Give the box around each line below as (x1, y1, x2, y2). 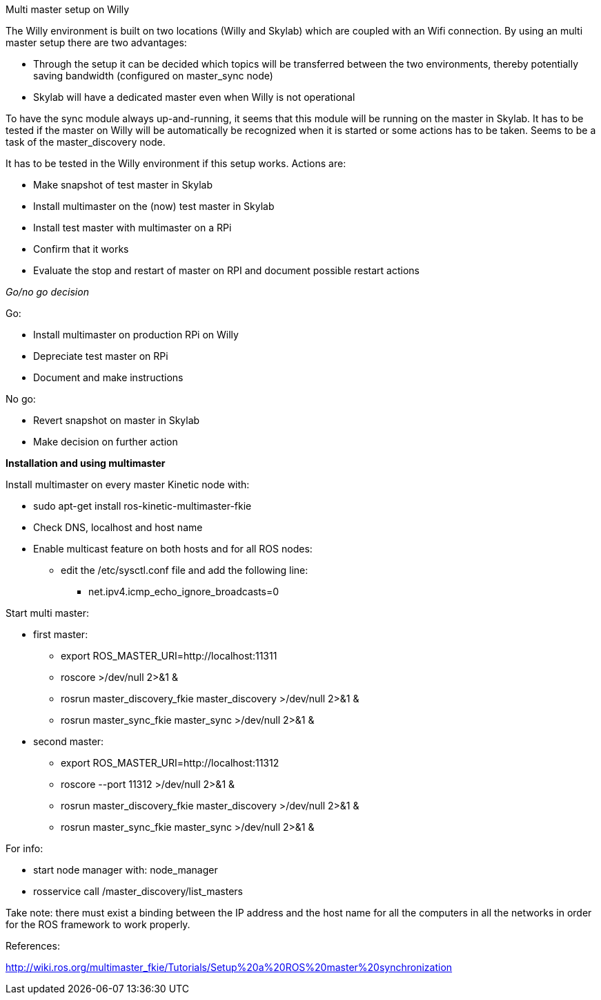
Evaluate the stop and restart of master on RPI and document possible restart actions (33, 265, 420, 276)
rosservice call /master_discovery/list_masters (33, 885, 243, 897)
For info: (6, 843, 43, 854)
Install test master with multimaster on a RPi (33, 222, 232, 233)
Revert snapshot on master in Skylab (33, 414, 200, 426)
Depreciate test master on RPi (33, 350, 168, 362)
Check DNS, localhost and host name (33, 521, 203, 533)
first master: (33, 628, 88, 640)
